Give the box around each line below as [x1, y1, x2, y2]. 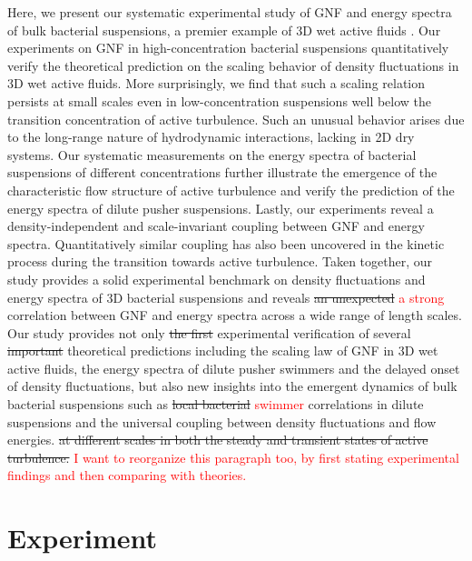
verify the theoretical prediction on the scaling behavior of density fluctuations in [7, 55, 459, 75]
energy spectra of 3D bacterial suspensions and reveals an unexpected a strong [7, 287, 445, 306]
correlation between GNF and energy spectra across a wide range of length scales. [7, 306, 462, 325]
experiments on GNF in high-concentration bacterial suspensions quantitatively [7, 38, 449, 57]
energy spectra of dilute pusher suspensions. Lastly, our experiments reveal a [7, 198, 434, 217]
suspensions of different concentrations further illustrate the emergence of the [7, 163, 438, 182]
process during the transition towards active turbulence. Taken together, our [7, 252, 433, 271]
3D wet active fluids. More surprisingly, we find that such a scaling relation [7, 74, 426, 93]
